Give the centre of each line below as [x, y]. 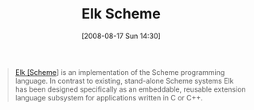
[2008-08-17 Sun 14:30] [121, 36]
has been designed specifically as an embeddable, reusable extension [130, 89]
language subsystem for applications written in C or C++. [109, 97]
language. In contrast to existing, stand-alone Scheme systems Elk [124, 81]
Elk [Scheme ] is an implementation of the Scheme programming [120, 72]
